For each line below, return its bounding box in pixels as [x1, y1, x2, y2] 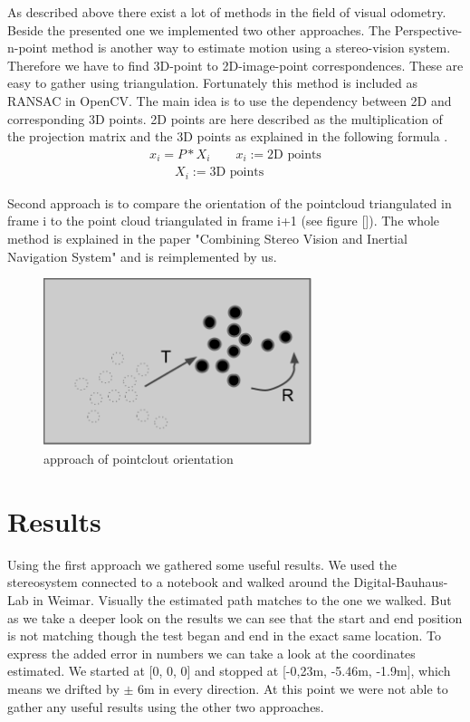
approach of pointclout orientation [43, 449, 234, 468]
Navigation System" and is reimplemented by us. [7, 246, 277, 265]
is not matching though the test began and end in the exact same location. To [7, 626, 441, 645]
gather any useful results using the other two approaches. [7, 697, 324, 716]
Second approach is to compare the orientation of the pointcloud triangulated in [7, 193, 452, 212]
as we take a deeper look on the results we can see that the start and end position [7, 608, 463, 627]
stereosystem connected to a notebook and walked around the [7, 573, 350, 592]
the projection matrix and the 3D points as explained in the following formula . [7, 127, 448, 146]
